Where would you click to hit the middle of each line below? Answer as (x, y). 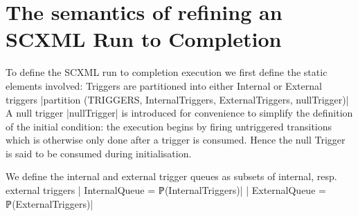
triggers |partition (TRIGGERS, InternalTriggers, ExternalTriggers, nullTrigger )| (177, 99)
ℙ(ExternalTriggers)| (50, 203)
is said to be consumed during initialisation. (99, 153)
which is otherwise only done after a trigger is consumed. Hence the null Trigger (176, 140)
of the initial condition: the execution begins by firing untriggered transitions (169, 126)
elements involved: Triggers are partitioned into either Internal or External (164, 85)
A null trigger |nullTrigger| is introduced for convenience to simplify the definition (179, 113)
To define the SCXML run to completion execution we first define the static (167, 72)
